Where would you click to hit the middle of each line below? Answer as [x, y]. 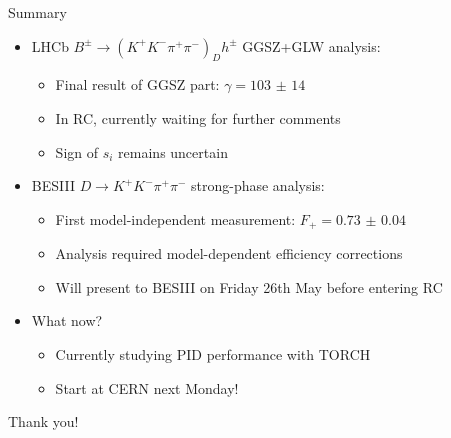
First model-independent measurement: [175, 218]
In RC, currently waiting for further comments [198, 117]
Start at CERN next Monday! [147, 387]
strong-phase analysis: [258, 185]
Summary [37, 12]
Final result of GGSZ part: [137, 84]
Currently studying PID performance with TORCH [213, 354]
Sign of [76, 151]
